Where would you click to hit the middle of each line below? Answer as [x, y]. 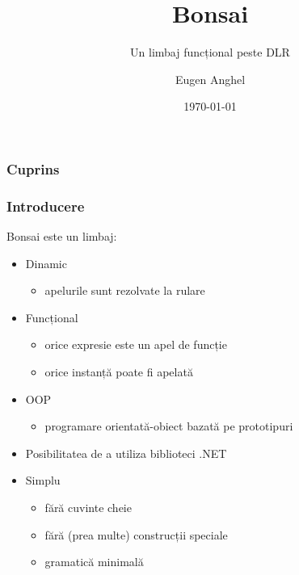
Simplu [43, 480]
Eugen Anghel [210, 79]
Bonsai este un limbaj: [62, 236]
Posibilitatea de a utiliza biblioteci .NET [126, 453]
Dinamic [46, 263]
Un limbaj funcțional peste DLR [210, 52]
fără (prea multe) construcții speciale [136, 534]
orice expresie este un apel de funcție [136, 344]
